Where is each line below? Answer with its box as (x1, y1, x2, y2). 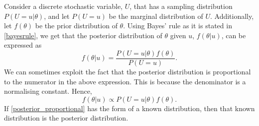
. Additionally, (210, 10, 254, 21)
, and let (44, 10, 70, 21)
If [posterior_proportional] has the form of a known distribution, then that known (4, 103, 255, 113)
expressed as (4, 40, 42, 50)
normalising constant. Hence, (4, 86, 92, 96)
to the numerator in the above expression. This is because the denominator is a (4, 76, 246, 86)
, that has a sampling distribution (129, 1, 233, 11)
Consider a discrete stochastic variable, (4, 1, 123, 11)
